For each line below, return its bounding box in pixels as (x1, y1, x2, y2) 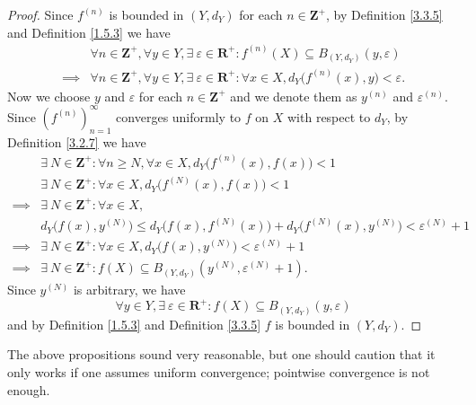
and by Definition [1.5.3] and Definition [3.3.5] (7, 314, 261, 333)
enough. (7, 380, 50, 399)
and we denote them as (230, 86, 357, 105)
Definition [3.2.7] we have (7, 132, 146, 151)
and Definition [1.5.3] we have (7, 22, 171, 41)
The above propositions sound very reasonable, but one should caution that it (7, 345, 436, 364)
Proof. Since (7, 5, 74, 23)
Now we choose (7, 86, 91, 105)
